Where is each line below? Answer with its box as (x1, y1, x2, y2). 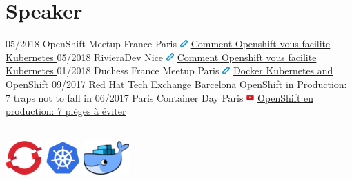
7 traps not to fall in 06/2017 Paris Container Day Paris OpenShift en (6, 90, 314, 104)
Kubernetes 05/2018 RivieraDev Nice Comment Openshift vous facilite (6, 49, 317, 64)
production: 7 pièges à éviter (6, 104, 126, 118)
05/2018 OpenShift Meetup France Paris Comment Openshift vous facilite (6, 36, 331, 51)
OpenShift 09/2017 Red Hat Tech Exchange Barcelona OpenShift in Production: (6, 76, 347, 91)
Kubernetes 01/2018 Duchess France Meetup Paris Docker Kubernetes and (6, 63, 333, 78)
